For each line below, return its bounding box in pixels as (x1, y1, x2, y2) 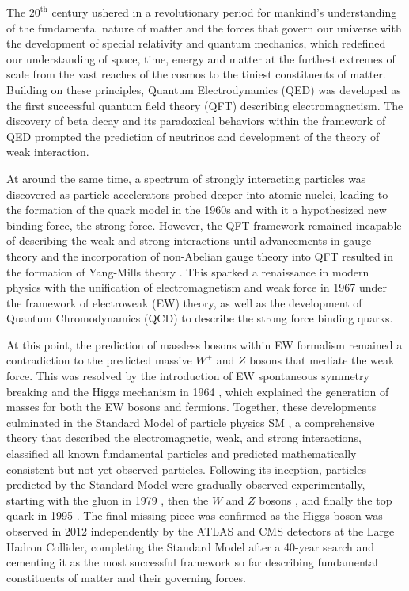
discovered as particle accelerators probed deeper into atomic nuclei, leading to (6, 185, 388, 202)
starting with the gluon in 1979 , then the (6, 491, 209, 508)
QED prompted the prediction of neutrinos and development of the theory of (6, 128, 380, 144)
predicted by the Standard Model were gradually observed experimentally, (6, 476, 365, 493)
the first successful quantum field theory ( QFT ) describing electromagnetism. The (6, 97, 403, 113)
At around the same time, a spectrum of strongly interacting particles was (6, 170, 366, 186)
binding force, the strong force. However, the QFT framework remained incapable (6, 216, 402, 233)
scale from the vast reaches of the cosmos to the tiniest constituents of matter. (6, 66, 386, 82)
